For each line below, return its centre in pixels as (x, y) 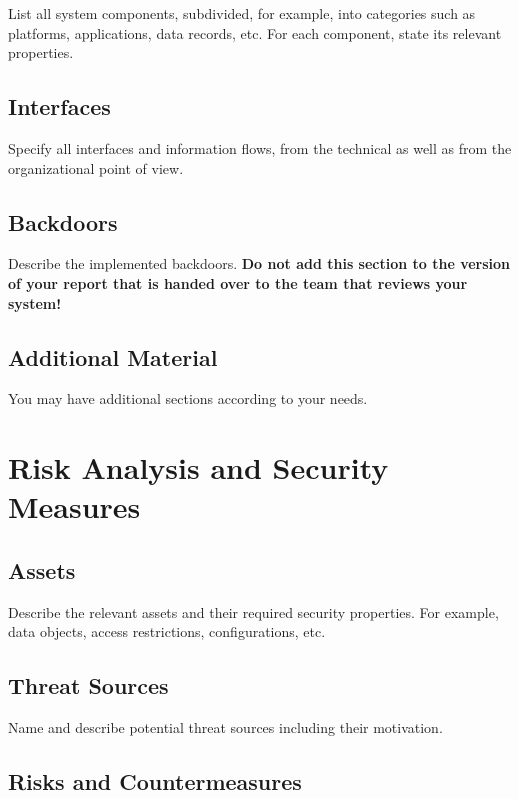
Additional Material (113, 356)
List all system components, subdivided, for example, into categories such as (242, 13)
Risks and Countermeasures (155, 781)
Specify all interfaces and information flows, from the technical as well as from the (260, 147)
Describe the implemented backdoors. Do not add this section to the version (259, 263)
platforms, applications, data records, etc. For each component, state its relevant (255, 32)
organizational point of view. (96, 167)
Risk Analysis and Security (198, 467)
